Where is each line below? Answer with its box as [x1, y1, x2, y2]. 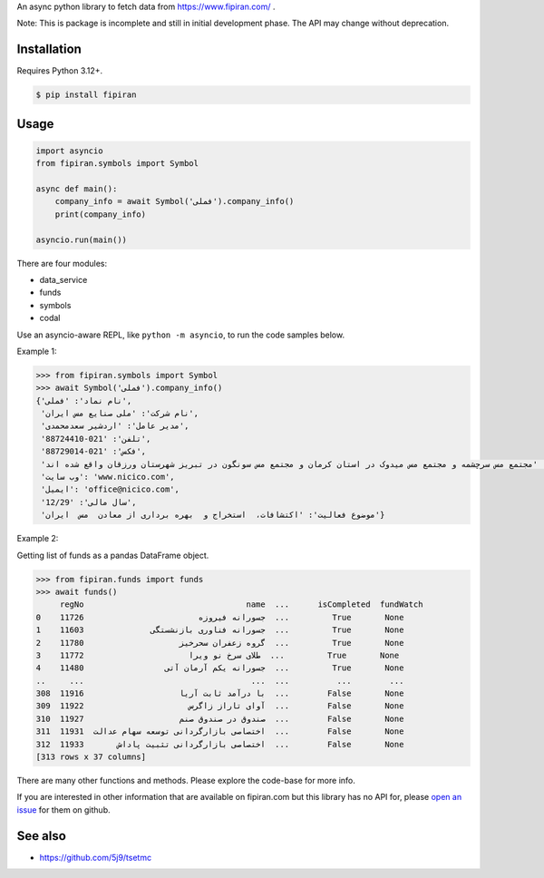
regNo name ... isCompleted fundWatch [59, 600, 423, 610]
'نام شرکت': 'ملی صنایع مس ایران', [41, 408, 199, 419]
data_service [39, 274, 88, 285]
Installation [16, 42, 82, 57]
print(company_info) [54, 209, 147, 219]
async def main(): [35, 184, 118, 194]
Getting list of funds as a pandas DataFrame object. [16, 550, 209, 561]
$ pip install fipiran [35, 90, 137, 100]
